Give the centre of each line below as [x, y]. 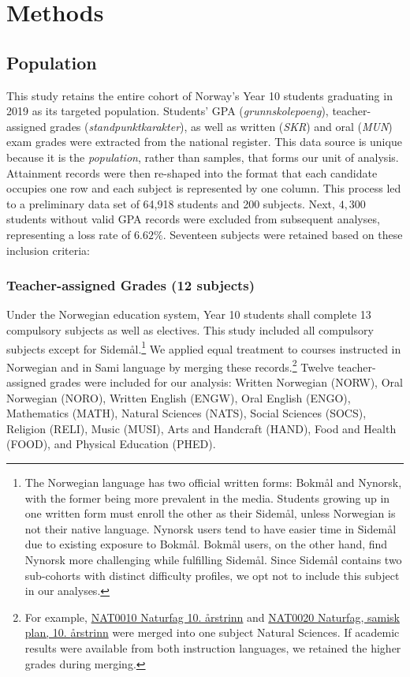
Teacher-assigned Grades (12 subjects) [131, 285]
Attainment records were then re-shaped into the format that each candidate [192, 172]
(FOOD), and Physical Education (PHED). [111, 444]
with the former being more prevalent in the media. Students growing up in [207, 497]
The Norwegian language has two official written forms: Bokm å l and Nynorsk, [213, 482]
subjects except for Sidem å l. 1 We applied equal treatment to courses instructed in [204, 347]
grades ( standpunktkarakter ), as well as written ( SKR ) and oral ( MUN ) [221, 126]
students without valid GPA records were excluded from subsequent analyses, [193, 219]
